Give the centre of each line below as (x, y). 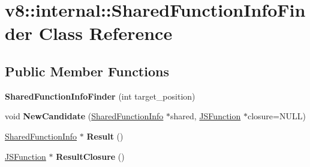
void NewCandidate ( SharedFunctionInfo (84, 116)
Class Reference (106, 33)
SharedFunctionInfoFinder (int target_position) (100, 96)
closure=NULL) (276, 116)
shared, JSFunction (206, 116)
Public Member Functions (87, 71)
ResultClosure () (90, 156)
